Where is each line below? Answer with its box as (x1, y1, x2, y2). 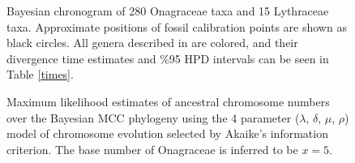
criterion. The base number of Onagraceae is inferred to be (6, 140, 298, 157)
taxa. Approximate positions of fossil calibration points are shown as (6, 18, 347, 35)
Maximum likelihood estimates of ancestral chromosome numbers (6, 92, 330, 109)
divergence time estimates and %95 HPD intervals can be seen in (6, 49, 329, 66)
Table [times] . (6, 66, 74, 83)
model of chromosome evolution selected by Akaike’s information (6, 125, 328, 142)
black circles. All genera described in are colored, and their (6, 34, 298, 51)
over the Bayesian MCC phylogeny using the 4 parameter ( (6, 109, 300, 126)
